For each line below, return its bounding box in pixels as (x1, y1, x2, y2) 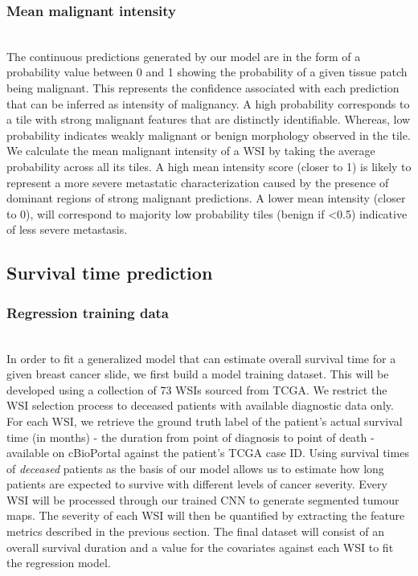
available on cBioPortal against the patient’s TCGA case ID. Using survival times (6, 444, 409, 461)
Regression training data (6, 302, 170, 322)
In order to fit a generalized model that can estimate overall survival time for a (6, 349, 396, 366)
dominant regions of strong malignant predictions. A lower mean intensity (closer (6, 190, 406, 206)
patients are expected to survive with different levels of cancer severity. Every (6, 476, 387, 492)
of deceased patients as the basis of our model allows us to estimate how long (6, 460, 384, 476)
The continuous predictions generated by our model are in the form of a (6, 47, 361, 64)
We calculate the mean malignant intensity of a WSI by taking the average (6, 142, 375, 159)
